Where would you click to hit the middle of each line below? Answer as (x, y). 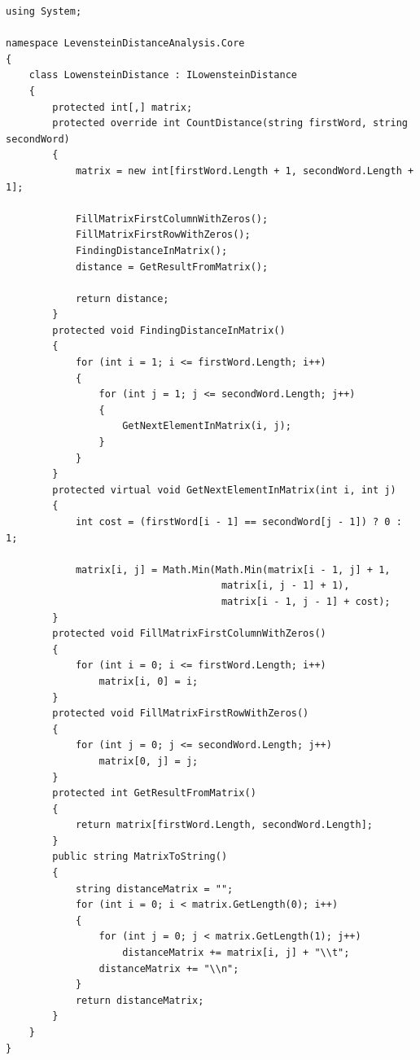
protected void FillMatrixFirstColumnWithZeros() (189, 634)
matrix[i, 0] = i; (149, 681)
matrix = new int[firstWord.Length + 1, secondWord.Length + (245, 171)
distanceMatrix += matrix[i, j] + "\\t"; (236, 953)
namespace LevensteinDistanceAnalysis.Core (125, 44)
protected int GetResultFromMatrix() (154, 793)
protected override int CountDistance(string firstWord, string (230, 123)
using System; (44, 11)
